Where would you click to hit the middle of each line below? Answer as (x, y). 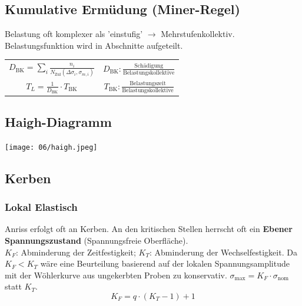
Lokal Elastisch (41, 207)
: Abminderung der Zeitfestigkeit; (76, 252)
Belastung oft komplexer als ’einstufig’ (74, 34)
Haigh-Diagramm (58, 121)
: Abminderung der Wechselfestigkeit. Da (223, 252)
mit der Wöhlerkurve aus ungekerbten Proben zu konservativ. (116, 275)
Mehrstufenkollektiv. (198, 34)
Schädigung (149, 66)
